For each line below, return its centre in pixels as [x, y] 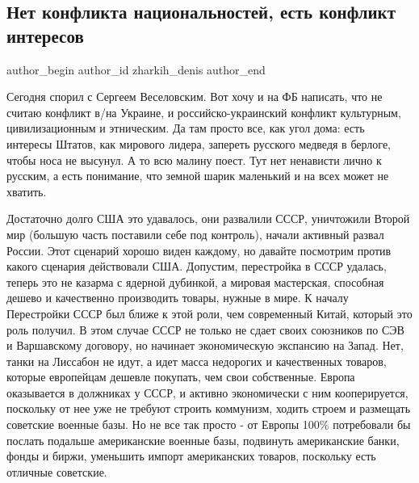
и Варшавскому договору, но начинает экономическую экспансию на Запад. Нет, [205, 345]
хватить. [27, 191]
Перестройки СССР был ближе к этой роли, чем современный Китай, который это [209, 313]
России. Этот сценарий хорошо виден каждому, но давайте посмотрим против [199, 250]
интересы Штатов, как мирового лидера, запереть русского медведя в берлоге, [199, 143]
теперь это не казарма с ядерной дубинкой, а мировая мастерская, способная [195, 281]
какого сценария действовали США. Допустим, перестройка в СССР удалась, [197, 266]
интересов [45, 35]
